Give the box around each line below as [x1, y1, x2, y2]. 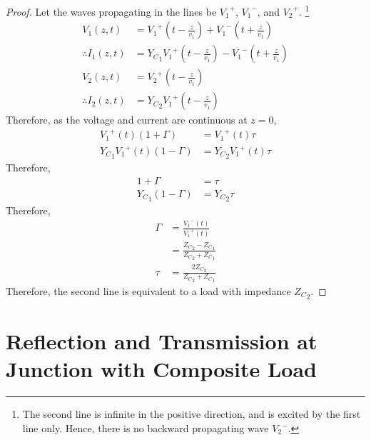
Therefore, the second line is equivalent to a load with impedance [6, 283, 291, 298]
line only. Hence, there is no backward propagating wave [22, 421, 269, 435]
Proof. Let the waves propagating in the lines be [6, 4, 217, 19]
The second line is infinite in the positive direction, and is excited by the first [22, 406, 361, 421]
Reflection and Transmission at [6, 326, 317, 356]
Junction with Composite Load [6, 354, 317, 384]
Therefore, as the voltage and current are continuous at [6, 112, 248, 127]
